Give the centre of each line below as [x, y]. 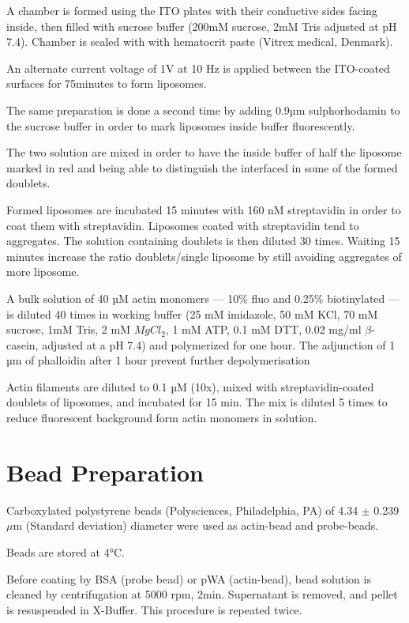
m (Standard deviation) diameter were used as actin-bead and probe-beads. [196, 525]
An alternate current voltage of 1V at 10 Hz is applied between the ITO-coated [198, 68]
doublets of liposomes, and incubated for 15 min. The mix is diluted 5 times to [197, 402]
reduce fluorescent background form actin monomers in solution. [162, 418]
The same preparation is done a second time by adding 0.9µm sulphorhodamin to [203, 109]
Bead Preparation [105, 472]
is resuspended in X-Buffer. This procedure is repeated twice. [154, 609]
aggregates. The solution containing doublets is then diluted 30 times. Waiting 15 [203, 241]
